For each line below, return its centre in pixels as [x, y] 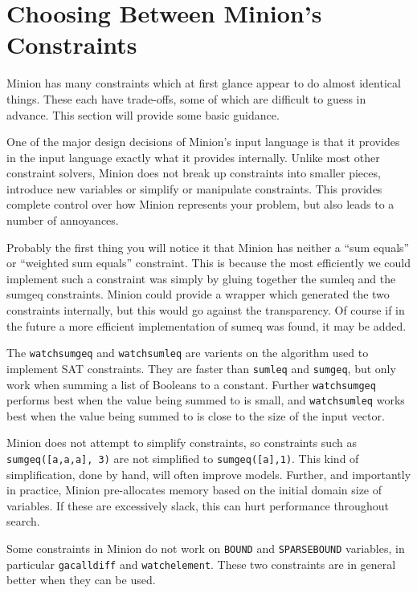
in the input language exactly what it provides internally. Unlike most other [193, 157]
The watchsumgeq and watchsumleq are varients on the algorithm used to [188, 353]
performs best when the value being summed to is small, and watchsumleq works [206, 400]
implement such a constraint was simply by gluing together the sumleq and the [201, 278]
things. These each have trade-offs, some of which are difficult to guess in [186, 98]
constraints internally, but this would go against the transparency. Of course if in [206, 310]
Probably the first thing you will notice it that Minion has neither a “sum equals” [208, 247]
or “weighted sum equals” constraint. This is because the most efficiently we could [208, 263]
